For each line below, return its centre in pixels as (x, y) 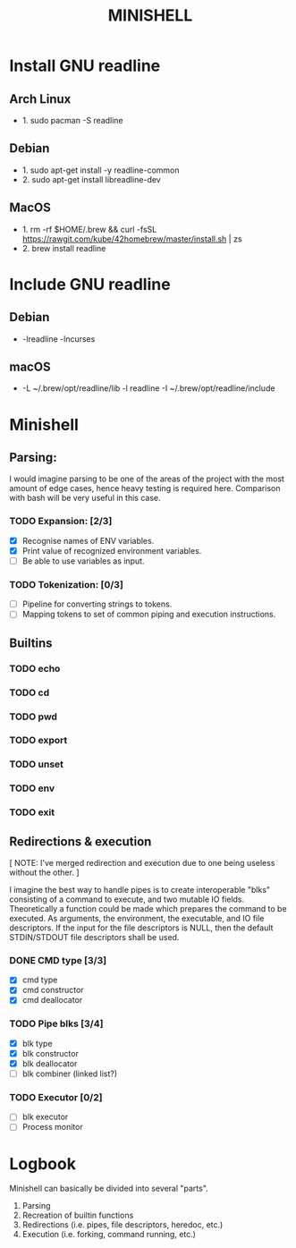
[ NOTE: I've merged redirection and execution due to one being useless (142, 863)
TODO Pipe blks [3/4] (56, 1023)
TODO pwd (34, 717)
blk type (37, 1043)
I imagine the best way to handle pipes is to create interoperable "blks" (140, 890)
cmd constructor (53, 990)
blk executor (45, 1117)
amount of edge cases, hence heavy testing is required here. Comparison (145, 488)
